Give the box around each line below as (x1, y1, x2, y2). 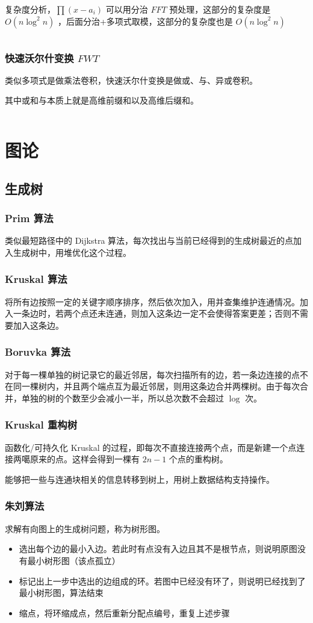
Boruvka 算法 (5, 344, 70, 359)
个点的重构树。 (169, 453, 228, 465)
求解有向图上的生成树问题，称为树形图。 (5, 522, 165, 535)
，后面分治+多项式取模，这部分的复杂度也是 (57, 14, 233, 27)
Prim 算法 (5, 211, 54, 226)
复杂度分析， (5, 3, 55, 15)
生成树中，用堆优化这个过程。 (13, 246, 131, 258)
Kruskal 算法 (5, 271, 67, 287)
